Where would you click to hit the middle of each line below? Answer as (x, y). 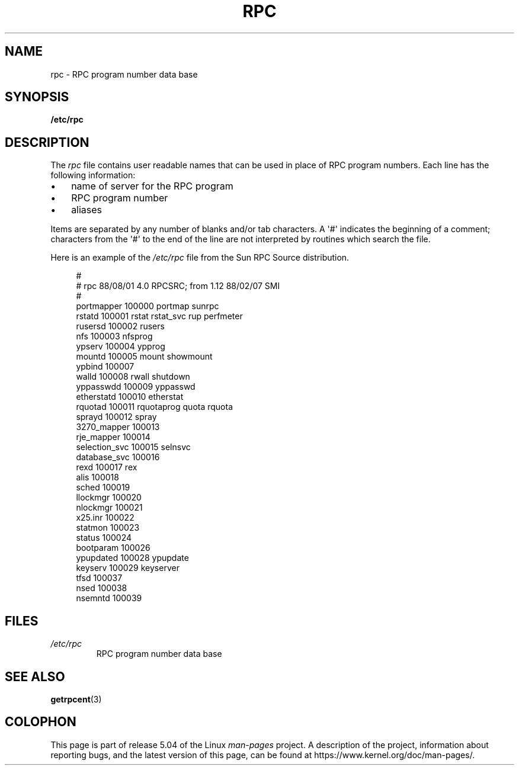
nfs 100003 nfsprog (114, 336)
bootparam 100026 (113, 548)
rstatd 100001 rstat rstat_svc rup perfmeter (159, 316)
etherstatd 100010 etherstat (130, 397)
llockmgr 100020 (109, 498)
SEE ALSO (35, 676)
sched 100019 (103, 487)
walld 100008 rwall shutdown (133, 377)
